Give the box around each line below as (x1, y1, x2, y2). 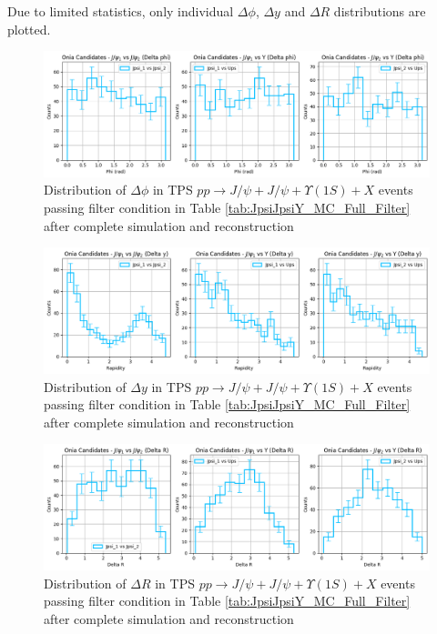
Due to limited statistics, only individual (7, 2, 234, 20)
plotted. (7, 19, 51, 38)
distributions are (333, 2, 426, 20)
